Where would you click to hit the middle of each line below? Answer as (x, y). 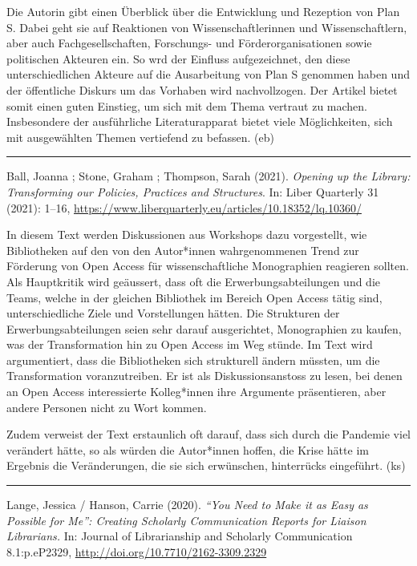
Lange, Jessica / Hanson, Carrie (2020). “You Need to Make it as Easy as (187, 505)
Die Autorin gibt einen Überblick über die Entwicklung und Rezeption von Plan (203, 11)
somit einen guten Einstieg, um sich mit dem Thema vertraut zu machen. (187, 105)
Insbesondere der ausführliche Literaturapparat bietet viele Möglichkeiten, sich (200, 121)
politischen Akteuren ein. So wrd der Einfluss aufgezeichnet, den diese (178, 58)
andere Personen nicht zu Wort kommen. (107, 407)
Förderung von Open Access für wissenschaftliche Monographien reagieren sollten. (208, 266)
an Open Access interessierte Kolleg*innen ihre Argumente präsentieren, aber (196, 392)
